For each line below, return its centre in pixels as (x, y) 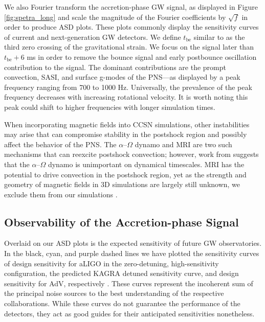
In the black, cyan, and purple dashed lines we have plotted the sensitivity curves (132, 253)
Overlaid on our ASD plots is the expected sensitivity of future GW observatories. (133, 243)
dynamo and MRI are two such (183, 144)
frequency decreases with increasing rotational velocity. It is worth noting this (126, 97)
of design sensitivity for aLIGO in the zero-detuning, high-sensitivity (112, 263)
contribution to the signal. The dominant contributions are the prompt (115, 67)
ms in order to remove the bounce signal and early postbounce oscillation (142, 56)
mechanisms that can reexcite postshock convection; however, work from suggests (131, 154)
